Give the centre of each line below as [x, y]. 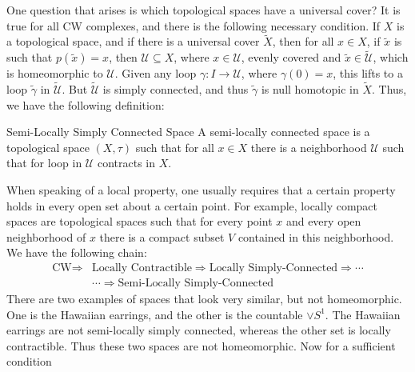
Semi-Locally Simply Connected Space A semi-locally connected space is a [188, 132]
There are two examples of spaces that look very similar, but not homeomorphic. [204, 299]
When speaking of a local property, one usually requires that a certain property [201, 190]
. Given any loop [156, 73]
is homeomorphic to [55, 73]
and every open [323, 221]
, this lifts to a [368, 73]
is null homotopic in [310, 89]
